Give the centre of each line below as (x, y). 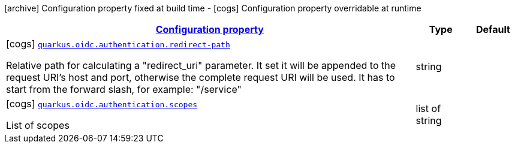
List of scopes (38, 125)
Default (493, 29)
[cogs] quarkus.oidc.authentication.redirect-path (118, 44)
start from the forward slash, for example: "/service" (124, 89)
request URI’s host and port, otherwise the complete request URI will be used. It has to (201, 77)
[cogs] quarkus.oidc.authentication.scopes (102, 104)
